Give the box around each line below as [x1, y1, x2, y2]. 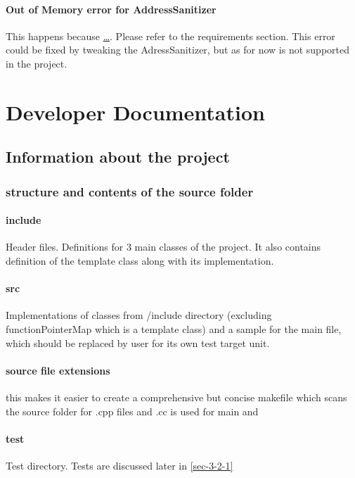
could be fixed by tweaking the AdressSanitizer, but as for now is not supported [6, 42, 350, 57]
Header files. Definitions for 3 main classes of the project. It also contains [6, 239, 321, 254]
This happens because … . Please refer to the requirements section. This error [6, 28, 335, 43]
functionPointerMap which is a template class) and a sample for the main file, [6, 321, 342, 336]
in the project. [6, 56, 67, 70]
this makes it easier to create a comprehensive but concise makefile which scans [6, 389, 347, 404]
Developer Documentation [6, 97, 265, 126]
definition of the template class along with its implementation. [6, 253, 274, 268]
